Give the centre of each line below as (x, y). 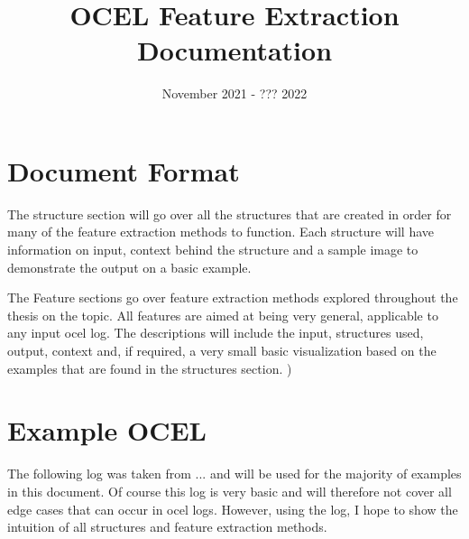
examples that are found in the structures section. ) (150, 368)
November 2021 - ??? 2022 (234, 93)
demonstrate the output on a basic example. (129, 267)
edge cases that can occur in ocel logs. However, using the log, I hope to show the (233, 509)
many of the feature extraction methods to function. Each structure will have (221, 232)
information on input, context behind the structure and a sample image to (213, 250)
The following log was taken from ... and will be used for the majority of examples (234, 474)
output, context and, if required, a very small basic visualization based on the (222, 350)
